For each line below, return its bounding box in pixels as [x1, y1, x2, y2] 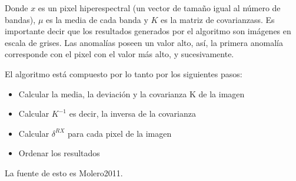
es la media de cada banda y [45, 13, 148, 25]
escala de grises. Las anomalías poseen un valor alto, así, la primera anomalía [5, 36, 283, 48]
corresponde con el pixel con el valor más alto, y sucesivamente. [5, 48, 234, 60]
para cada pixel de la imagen [68, 127, 172, 139]
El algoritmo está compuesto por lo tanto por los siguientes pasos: [5, 67, 242, 80]
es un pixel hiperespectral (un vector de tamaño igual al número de [38, 2, 281, 14]
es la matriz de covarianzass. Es [161, 13, 275, 25]
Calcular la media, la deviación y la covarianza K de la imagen [18, 87, 245, 100]
